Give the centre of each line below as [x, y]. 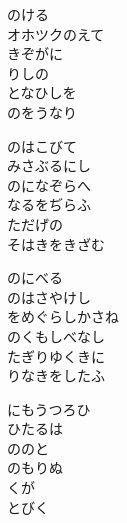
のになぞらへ [49, 184]
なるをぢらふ [49, 204]
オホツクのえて [56, 33]
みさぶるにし [49, 165]
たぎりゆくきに [56, 355]
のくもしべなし [56, 335]
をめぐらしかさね [63, 316]
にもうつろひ [49, 408]
